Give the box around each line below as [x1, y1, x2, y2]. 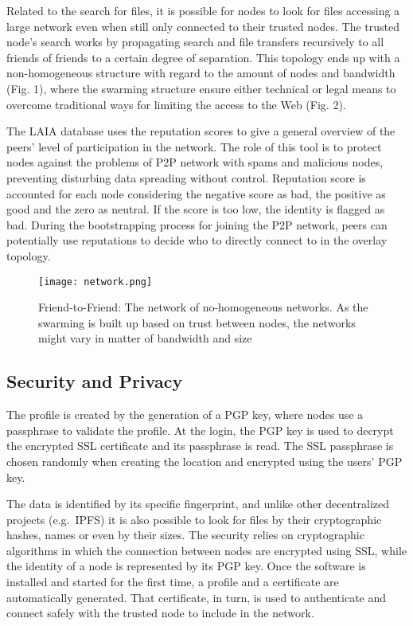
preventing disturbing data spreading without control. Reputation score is [6, 169, 366, 186]
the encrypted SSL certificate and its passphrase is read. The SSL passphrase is [6, 437, 394, 454]
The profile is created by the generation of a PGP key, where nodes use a [6, 406, 364, 423]
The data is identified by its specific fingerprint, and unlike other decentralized [6, 495, 390, 512]
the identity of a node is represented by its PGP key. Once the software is [6, 558, 366, 574]
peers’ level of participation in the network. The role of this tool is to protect [6, 138, 382, 155]
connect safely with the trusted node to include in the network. [6, 604, 314, 621]
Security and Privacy [6, 369, 183, 393]
